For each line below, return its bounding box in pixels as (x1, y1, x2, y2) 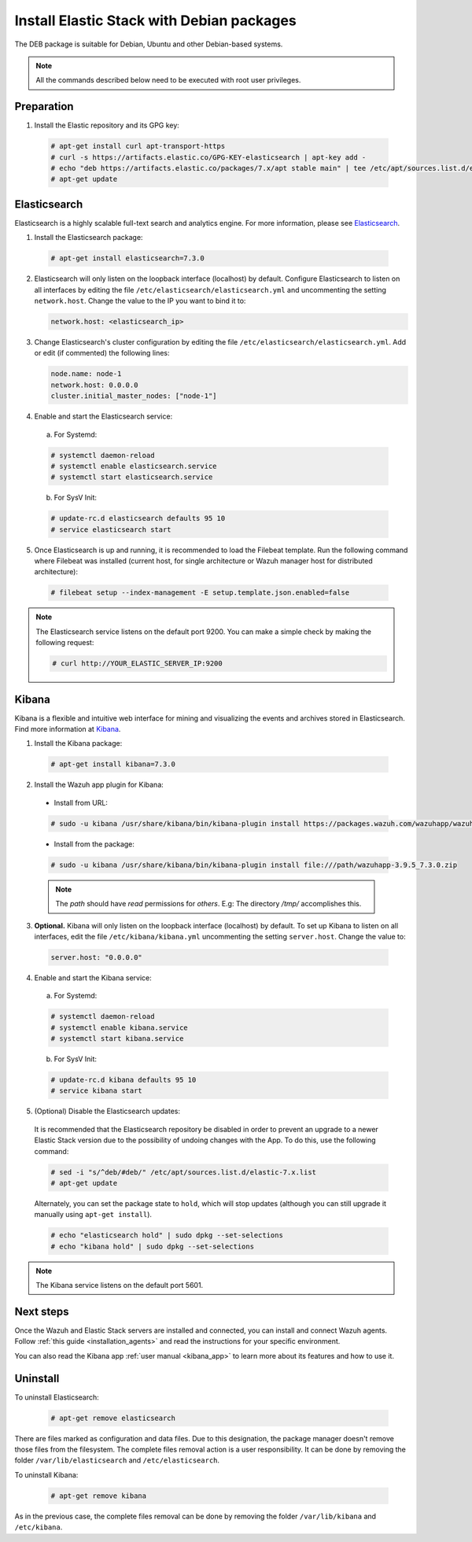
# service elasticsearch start (50, 525, 172, 534)
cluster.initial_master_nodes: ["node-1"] (50, 392, 217, 400)
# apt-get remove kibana (50, 1491, 147, 1500)
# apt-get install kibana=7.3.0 (50, 760, 176, 769)
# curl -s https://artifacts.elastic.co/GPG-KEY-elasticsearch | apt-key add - (50, 153, 367, 161)
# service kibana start (50, 1086, 143, 1095)
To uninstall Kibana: (14, 1470, 79, 1479)
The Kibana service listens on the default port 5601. (35, 1281, 204, 1290)
